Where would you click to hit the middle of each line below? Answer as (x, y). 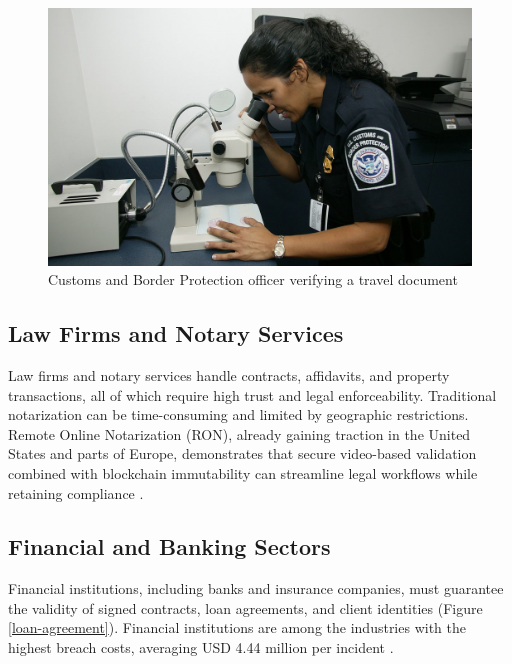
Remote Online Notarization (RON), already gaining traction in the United (239, 433)
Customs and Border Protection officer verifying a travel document (253, 279)
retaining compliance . (76, 492)
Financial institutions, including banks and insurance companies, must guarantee (256, 588)
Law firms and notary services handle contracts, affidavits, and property (229, 374)
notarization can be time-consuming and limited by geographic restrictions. (238, 414)
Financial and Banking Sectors (169, 546)
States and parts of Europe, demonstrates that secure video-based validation (242, 453)
